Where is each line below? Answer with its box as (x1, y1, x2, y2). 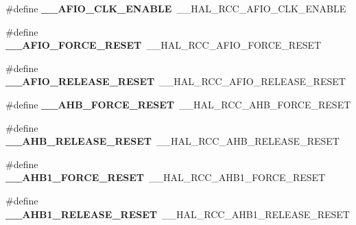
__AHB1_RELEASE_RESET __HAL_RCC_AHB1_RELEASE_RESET (5, 206, 350, 221)
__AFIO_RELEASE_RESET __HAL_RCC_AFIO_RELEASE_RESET (5, 74, 346, 88)
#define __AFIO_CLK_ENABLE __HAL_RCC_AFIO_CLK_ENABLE (5, 1, 346, 15)
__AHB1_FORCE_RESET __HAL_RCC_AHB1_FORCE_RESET (5, 170, 326, 185)
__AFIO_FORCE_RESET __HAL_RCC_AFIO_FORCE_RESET (5, 38, 322, 52)
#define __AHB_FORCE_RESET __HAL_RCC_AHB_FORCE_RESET (5, 97, 351, 111)
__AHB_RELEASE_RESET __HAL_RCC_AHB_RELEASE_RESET (5, 134, 340, 148)
